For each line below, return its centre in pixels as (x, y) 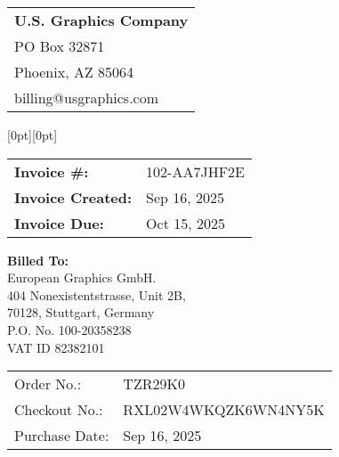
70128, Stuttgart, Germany (81, 312)
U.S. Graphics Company (101, 20)
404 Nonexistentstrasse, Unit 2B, (97, 294)
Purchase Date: (62, 436)
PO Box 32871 (60, 46)
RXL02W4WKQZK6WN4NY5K (224, 410)
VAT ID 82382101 (56, 347)
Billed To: (38, 260)
